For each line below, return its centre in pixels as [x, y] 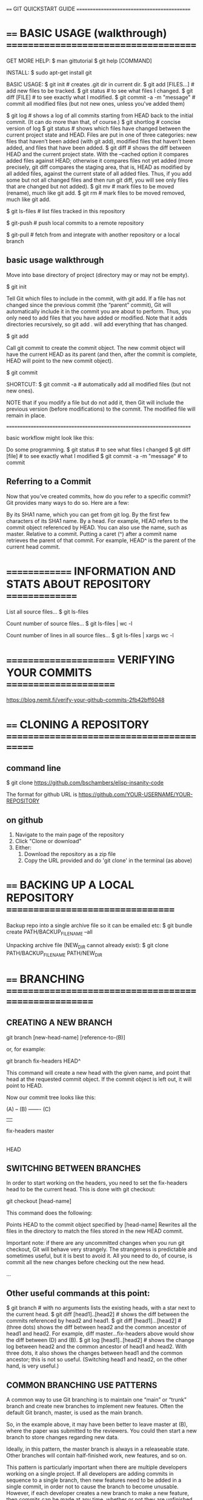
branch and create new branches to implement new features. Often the [95, 1406]
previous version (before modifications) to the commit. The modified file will [101, 409]
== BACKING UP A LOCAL [70, 885]
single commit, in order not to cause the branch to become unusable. [92, 1487]
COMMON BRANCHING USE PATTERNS [82, 1385]
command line [34, 768]
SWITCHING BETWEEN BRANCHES [74, 1168]
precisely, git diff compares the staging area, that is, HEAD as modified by [98, 167]
